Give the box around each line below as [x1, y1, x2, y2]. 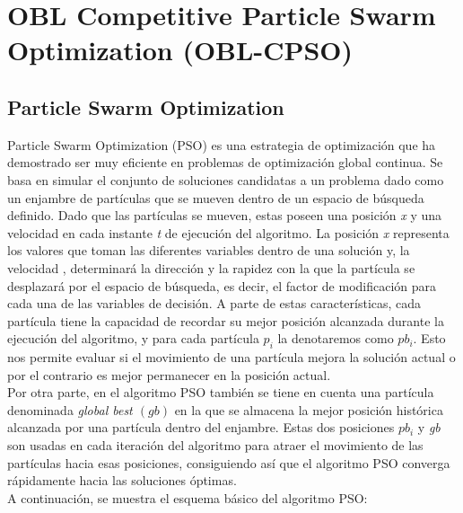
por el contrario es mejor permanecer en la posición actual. [7, 365, 331, 384]
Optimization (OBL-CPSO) [7, 31, 354, 68]
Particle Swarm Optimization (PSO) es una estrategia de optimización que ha [7, 135, 436, 154]
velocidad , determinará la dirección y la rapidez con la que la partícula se [7, 258, 415, 277]
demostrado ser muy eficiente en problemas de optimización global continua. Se [7, 153, 443, 172]
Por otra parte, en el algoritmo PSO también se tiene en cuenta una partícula [7, 383, 434, 402]
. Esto [413, 329, 446, 348]
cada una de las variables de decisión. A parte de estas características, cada [7, 294, 422, 313]
